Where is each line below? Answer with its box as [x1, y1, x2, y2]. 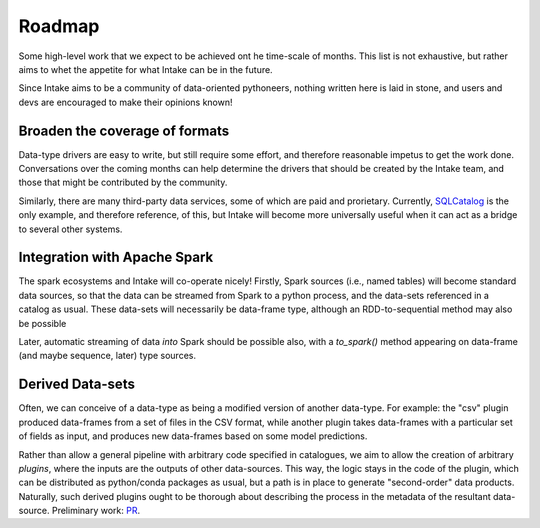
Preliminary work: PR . [51, 505, 140, 517]
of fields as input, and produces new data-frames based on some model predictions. [18, 430, 368, 442]
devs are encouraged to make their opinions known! [18, 96, 234, 108]
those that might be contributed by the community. [18, 176, 228, 189]
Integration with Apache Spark [18, 249, 214, 266]
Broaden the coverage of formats [18, 122, 230, 139]
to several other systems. [18, 223, 123, 235]
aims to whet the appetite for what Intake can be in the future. [18, 63, 274, 75]
